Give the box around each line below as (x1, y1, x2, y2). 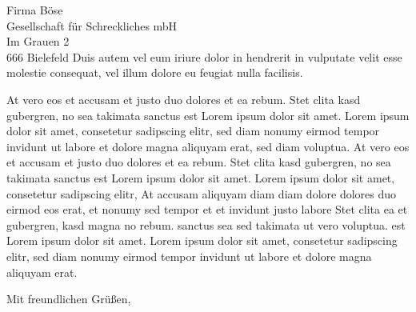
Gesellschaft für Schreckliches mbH (6, 17, 178, 34)
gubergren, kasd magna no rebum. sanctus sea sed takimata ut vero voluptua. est (6, 216, 406, 233)
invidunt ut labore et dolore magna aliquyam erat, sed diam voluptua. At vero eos (6, 138, 410, 154)
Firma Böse (6, 2, 63, 18)
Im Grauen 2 (6, 33, 70, 50)
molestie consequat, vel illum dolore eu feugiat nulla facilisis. (6, 64, 303, 81)
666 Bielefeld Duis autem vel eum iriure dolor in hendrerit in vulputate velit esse (6, 48, 402, 65)
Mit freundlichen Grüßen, (6, 290, 131, 307)
